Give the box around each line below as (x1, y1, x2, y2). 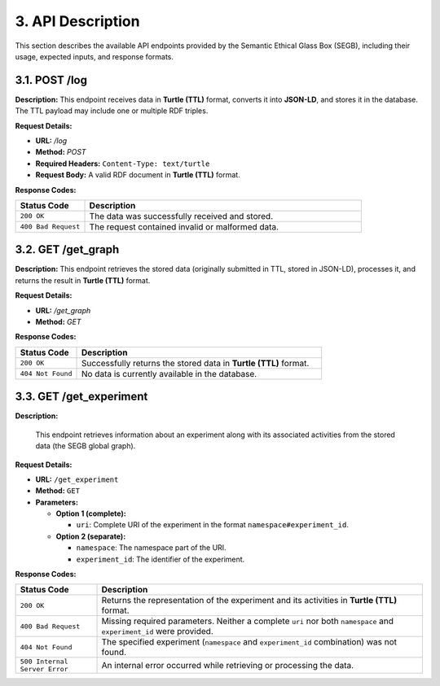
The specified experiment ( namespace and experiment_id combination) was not (101, 636, 397, 648)
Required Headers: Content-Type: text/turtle (35, 159, 210, 168)
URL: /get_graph (35, 305, 91, 315)
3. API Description (15, 12, 140, 30)
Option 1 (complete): (55, 509, 126, 518)
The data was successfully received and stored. (89, 210, 274, 221)
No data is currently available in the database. (81, 368, 257, 379)
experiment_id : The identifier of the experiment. (76, 554, 245, 564)
